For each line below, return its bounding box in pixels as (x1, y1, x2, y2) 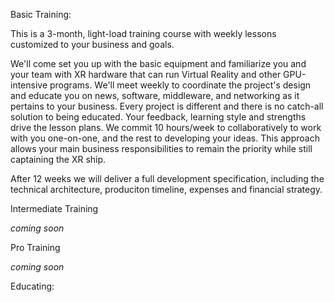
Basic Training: (10, 9, 72, 20)
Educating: (10, 280, 55, 292)
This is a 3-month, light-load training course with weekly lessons (10, 28, 277, 39)
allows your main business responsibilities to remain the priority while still (10, 143, 313, 154)
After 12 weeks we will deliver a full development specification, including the (10, 173, 325, 184)
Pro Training (10, 242, 61, 253)
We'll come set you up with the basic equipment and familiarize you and (10, 58, 307, 69)
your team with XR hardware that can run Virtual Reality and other (10, 69, 282, 80)
